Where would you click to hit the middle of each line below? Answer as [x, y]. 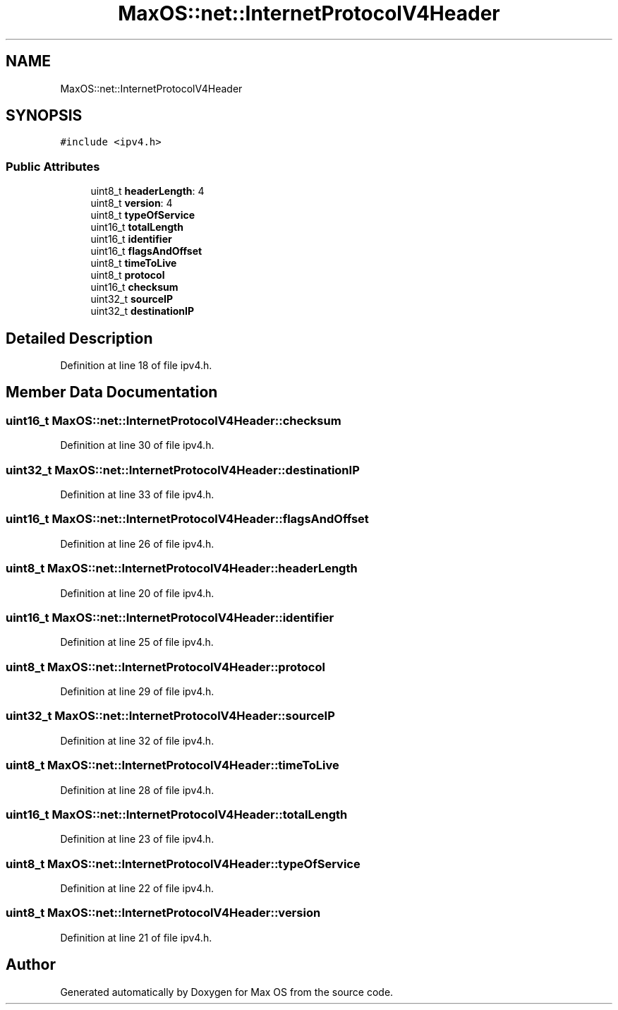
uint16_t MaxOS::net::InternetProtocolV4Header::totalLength [177, 814]
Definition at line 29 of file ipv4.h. [137, 691]
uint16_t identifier [131, 239]
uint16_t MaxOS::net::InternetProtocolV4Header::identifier [170, 617]
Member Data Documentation [112, 392]
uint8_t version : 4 [132, 203]
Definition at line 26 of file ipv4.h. [137, 543]
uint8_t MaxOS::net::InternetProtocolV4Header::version [163, 913]
